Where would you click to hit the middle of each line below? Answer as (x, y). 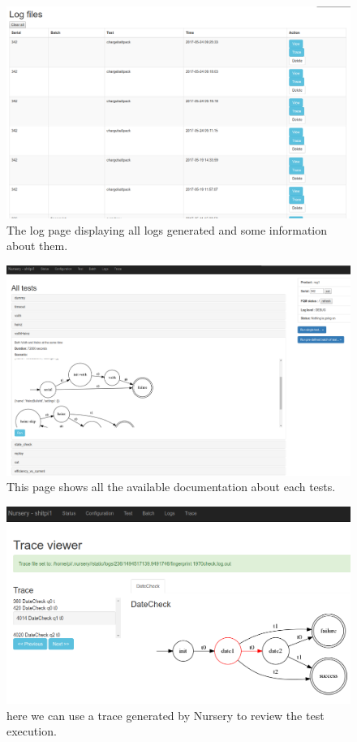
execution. (32, 731)
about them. (37, 246)
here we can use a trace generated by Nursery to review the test (166, 715)
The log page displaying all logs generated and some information (167, 229)
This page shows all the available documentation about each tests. (171, 487)
